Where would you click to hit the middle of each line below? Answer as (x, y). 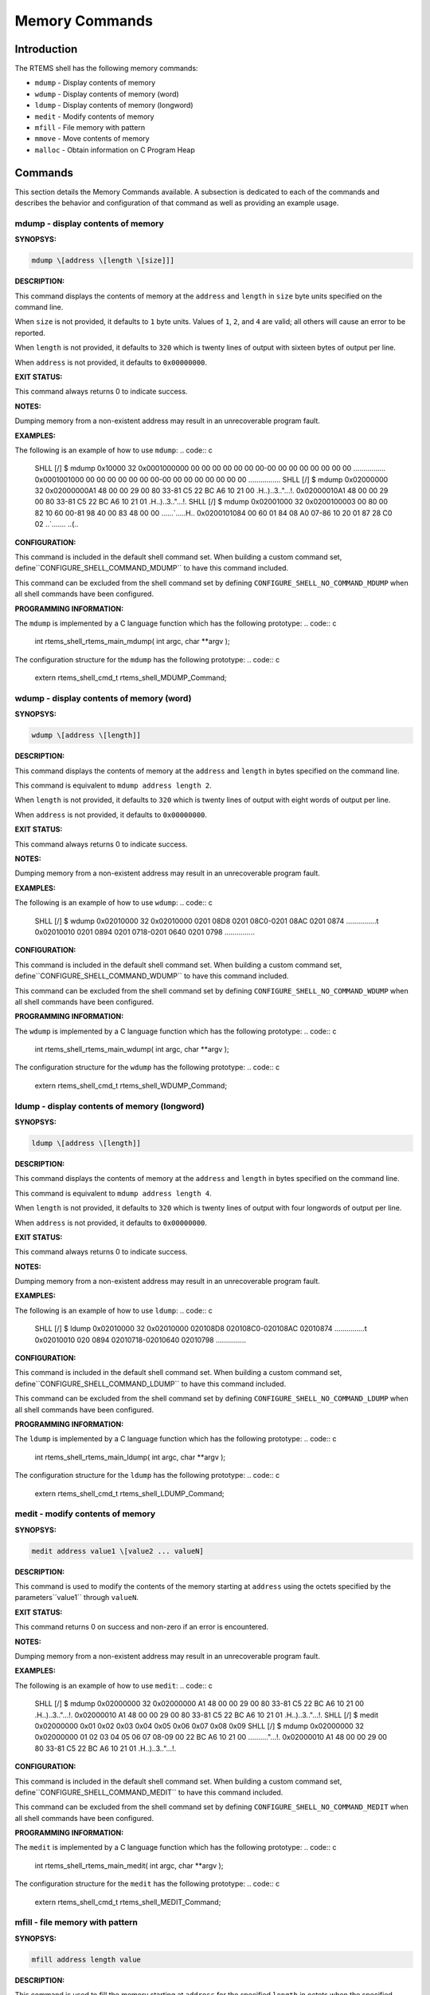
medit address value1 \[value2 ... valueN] (118, 1551)
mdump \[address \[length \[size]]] (103, 261)
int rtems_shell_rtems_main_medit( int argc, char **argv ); (129, 1865)
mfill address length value (86, 1959)
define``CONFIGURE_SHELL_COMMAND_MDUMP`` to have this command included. (152, 568)
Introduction (46, 49)
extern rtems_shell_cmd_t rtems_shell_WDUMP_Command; (131, 1085)
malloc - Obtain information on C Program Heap (115, 150)
